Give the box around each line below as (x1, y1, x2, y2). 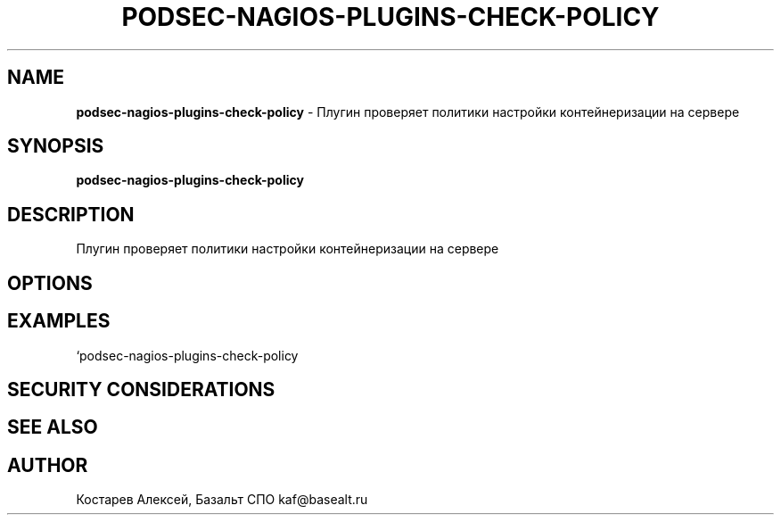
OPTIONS (7, 271, 93, 294)
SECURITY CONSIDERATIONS (7, 377, 275, 401)
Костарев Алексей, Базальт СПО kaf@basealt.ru (76, 492, 368, 508)
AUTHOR (7, 453, 88, 476)
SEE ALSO (7, 416, 98, 439)
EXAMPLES (7, 310, 111, 333)
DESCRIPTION (7, 203, 135, 226)
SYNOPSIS (7, 135, 104, 158)
